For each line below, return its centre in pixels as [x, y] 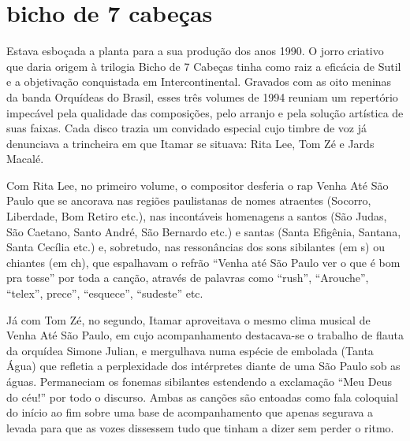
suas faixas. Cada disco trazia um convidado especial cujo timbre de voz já [186, 128]
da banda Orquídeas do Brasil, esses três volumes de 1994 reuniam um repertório [202, 96]
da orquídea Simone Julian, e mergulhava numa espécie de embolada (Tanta [190, 350]
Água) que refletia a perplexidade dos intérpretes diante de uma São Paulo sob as [203, 366]
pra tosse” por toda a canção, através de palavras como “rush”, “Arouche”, [188, 278]
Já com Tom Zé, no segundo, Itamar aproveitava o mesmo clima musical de [188, 319]
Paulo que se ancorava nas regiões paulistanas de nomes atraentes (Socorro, [189, 200]
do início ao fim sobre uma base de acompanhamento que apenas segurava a [190, 412]
